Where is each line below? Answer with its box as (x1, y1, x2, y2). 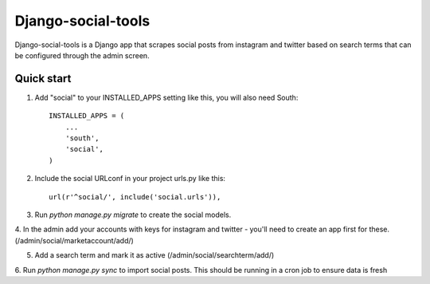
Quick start (14, 72, 72, 85)
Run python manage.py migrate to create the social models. (34, 210, 232, 219)
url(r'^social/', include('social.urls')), (49, 192, 221, 201)
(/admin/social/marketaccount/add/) (14, 235, 135, 245)
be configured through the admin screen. (14, 50, 150, 60)
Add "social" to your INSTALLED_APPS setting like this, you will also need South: (34, 93, 299, 102)
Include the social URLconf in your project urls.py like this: (34, 174, 226, 183)
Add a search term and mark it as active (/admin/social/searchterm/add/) (34, 250, 275, 260)
